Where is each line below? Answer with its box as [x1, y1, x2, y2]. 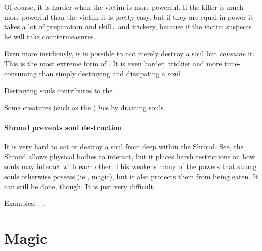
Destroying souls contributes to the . [4, 85, 117, 96]
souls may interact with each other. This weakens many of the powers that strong [4, 161, 257, 172]
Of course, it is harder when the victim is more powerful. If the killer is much [4, 2, 244, 12]
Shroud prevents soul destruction [4, 121, 122, 132]
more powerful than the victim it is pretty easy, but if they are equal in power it [4, 11, 253, 22]
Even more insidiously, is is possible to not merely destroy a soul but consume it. [4, 48, 255, 59]
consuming [4, 68, 37, 78]
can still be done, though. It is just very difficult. [4, 181, 155, 191]
